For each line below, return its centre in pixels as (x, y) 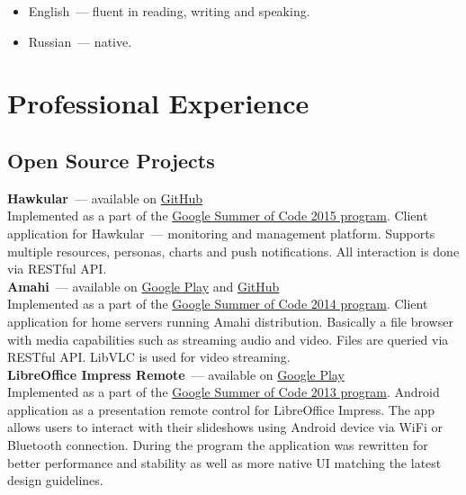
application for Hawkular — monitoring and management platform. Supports (221, 233)
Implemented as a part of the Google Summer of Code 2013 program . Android (224, 392)
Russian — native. (80, 41)
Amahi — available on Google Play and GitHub (143, 286)
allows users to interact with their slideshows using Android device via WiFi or (225, 427)
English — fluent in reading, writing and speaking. (169, 11)
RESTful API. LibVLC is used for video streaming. (149, 357)
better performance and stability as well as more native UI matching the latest (224, 462)
